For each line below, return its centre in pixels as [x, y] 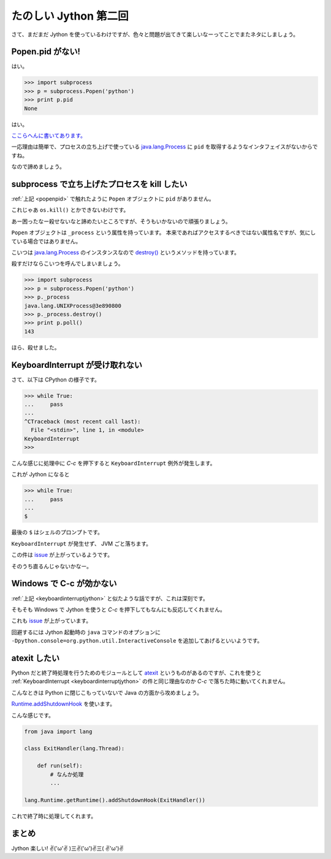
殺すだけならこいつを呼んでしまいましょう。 [67, 264]
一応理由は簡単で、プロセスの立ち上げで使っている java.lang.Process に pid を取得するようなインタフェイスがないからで [165, 147]
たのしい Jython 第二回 [70, 16]
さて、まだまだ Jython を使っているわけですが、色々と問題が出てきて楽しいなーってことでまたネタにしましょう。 [155, 34]
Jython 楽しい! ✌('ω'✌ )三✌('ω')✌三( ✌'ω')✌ [67, 848]
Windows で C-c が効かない [64, 583]
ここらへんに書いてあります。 [48, 136]
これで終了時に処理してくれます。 [54, 816]
